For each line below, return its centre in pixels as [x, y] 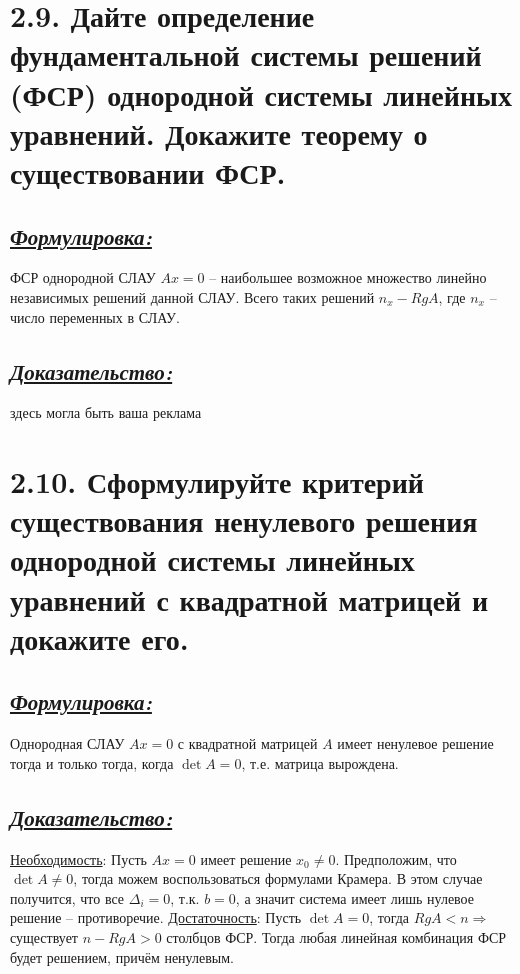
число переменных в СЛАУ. [95, 316]
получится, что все [67, 897]
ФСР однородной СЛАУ [83, 277]
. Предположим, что [396, 858]
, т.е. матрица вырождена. [320, 762]
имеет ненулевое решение [415, 743]
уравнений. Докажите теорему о [219, 132]
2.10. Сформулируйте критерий [217, 481]
